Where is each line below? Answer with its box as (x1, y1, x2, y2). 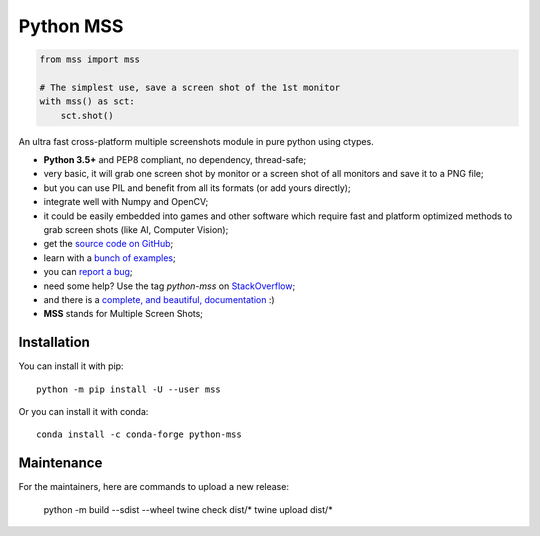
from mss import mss (39, 54, 140, 65)
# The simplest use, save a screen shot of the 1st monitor (39, 81, 341, 93)
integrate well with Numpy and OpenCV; (43, 196, 209, 208)
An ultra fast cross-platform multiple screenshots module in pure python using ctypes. (18, 135, 374, 147)
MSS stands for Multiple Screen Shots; (43, 308, 204, 320)
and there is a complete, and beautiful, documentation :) (43, 293, 275, 305)
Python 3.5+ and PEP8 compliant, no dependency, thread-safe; (43, 154, 307, 166)
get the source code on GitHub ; (43, 238, 174, 250)
